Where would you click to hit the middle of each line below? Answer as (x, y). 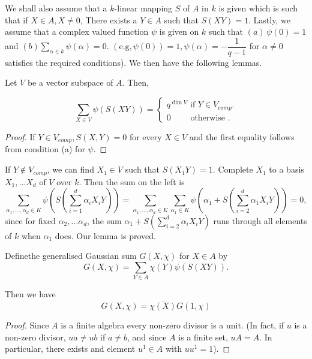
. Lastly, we (269, 19)
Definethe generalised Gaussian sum (71, 256)
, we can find (70, 169)
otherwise (208, 118)
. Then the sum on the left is (132, 181)
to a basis (286, 169)
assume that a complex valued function (77, 31)
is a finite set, (203, 337)
